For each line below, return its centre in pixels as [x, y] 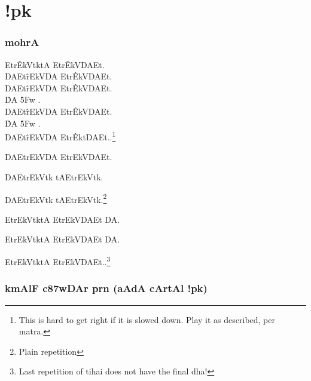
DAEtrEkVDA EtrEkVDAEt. [59, 157]
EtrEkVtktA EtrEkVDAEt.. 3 [58, 261]
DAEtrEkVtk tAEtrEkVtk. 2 [56, 198]
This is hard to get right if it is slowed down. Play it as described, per [147, 319]
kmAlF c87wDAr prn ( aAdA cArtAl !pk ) [106, 288]
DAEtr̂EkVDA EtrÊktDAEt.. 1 [60, 136]
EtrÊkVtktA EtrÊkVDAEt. [55, 64]
